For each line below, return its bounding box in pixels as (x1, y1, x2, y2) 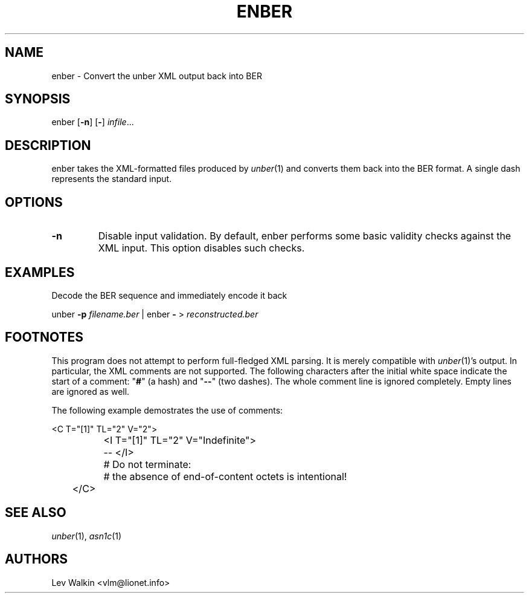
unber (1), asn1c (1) (51, 530, 122, 541)
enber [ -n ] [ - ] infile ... (51, 117, 134, 128)
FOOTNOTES (5, 330, 84, 345)
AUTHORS (5, 551, 68, 567)
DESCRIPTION (5, 137, 91, 153)
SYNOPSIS (5, 91, 71, 107)
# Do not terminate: (103, 458, 191, 470)
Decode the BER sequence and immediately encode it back (51, 290, 287, 301)
